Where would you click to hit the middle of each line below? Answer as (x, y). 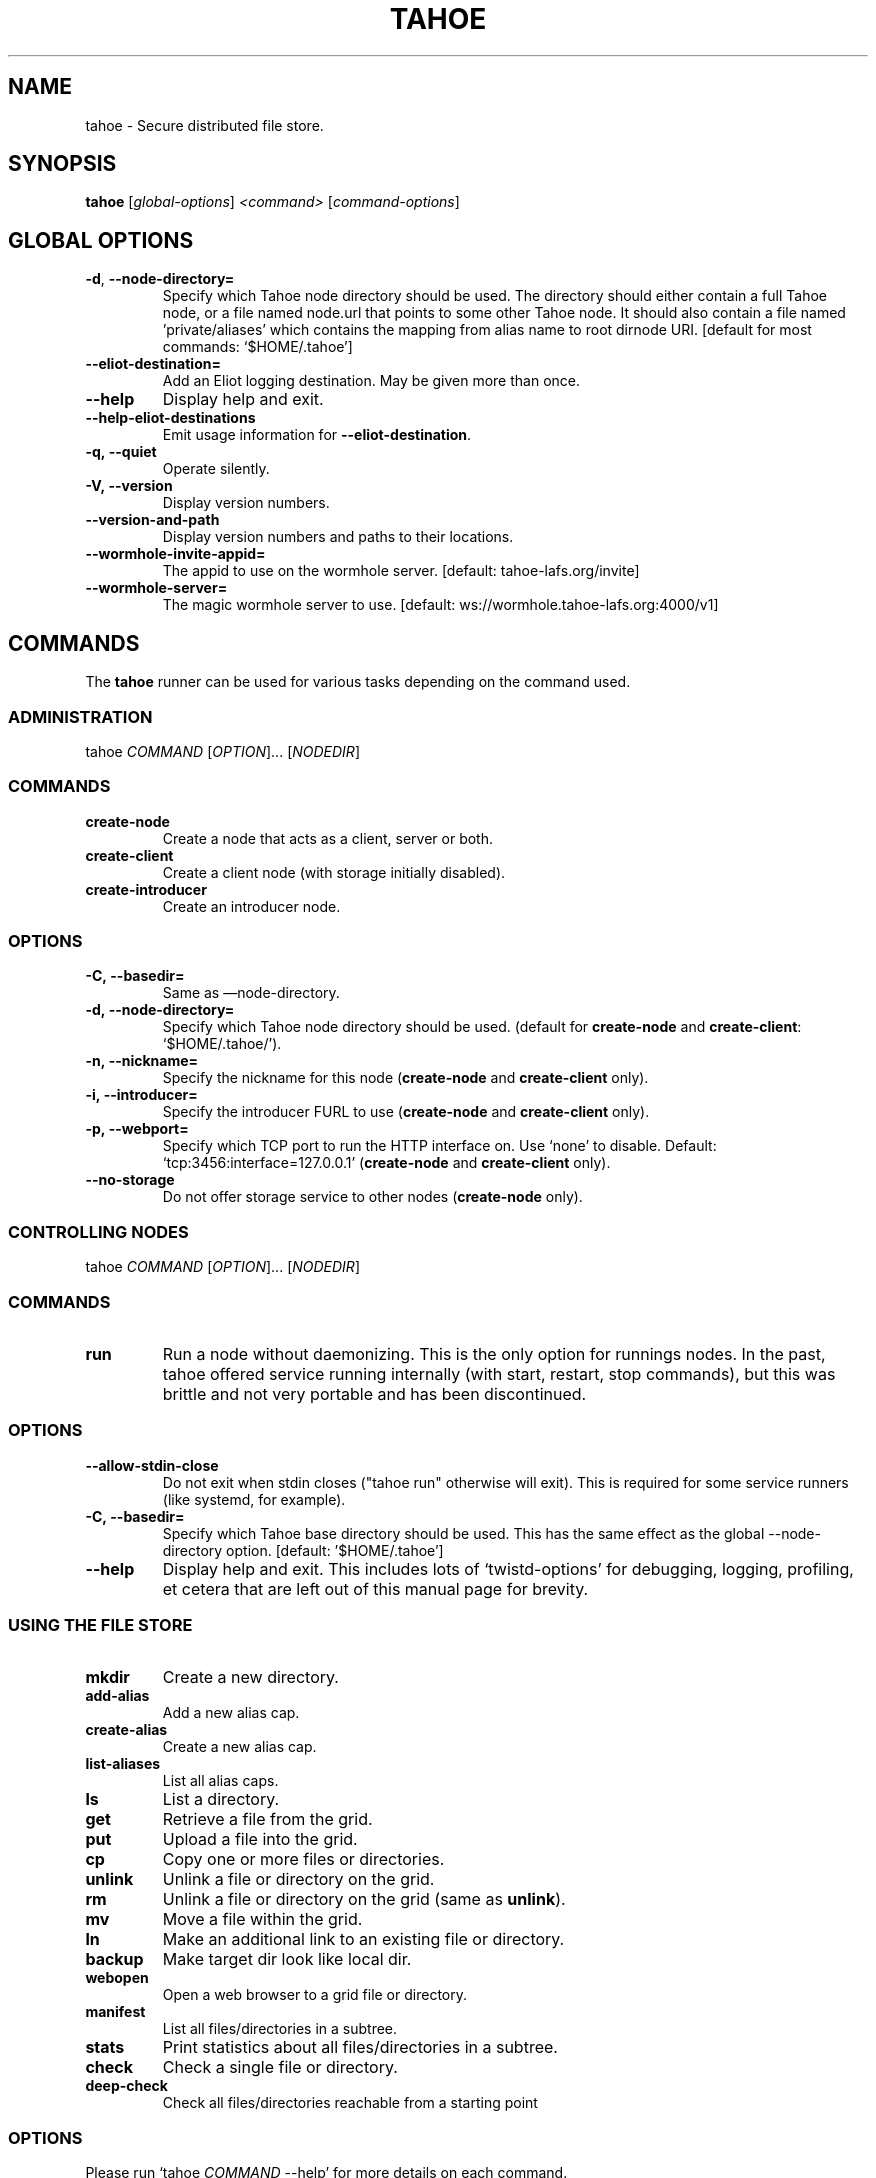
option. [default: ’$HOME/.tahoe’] (335, 1550)
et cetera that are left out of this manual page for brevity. (375, 1588)
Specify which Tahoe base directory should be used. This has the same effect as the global (463, 1533)
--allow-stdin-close (152, 1465)
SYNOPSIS (62, 164)
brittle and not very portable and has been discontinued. (374, 1393)
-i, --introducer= (141, 1095)
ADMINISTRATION (80, 716)
